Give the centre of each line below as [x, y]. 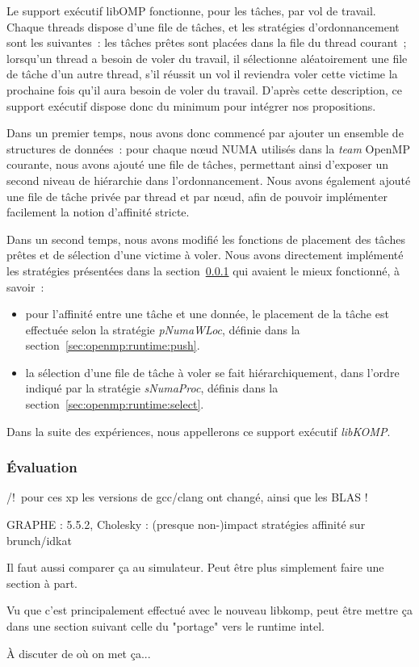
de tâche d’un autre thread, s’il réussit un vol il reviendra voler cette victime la [202, 74]
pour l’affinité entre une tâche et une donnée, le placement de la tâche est [207, 314]
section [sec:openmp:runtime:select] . [115, 404]
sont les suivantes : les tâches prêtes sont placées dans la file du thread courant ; [207, 42]
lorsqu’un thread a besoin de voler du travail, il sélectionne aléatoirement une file [207, 58]
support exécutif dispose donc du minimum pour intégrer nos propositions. [191, 105]
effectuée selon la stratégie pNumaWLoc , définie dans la [163, 329]
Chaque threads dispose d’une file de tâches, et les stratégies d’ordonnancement [203, 26]
